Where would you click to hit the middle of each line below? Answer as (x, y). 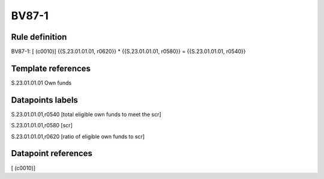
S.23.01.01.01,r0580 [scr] (42, 126)
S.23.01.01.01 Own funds (41, 83)
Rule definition (39, 37)
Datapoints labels (44, 100)
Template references (51, 68)
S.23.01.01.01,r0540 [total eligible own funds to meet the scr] (86, 114)
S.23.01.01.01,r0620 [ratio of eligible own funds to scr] (78, 136)
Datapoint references (52, 153)
